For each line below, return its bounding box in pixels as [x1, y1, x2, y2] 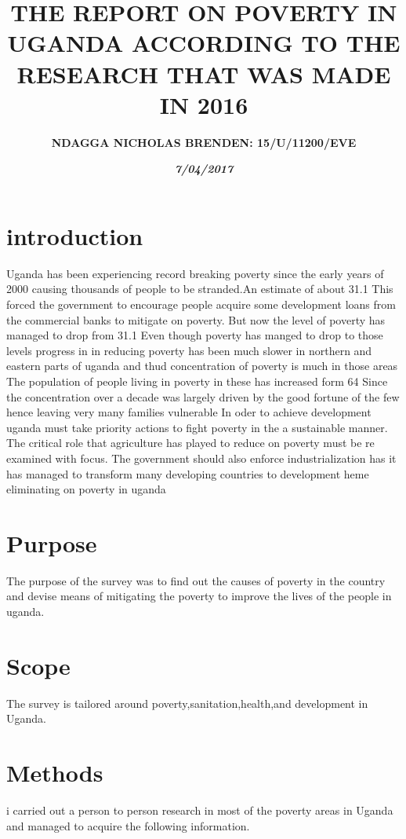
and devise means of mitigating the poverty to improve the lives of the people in [6, 588, 392, 604]
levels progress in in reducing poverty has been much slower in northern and [6, 342, 372, 358]
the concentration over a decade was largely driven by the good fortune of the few [6, 388, 400, 405]
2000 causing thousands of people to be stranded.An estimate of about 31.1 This [6, 280, 393, 297]
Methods [6, 757, 103, 789]
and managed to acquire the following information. [6, 817, 250, 834]
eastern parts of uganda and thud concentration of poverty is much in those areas [6, 357, 398, 374]
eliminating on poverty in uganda [6, 481, 166, 497]
